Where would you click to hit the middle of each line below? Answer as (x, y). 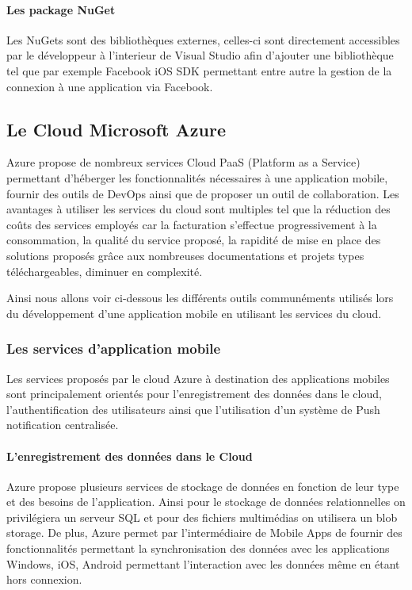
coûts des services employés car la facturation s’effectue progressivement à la (192, 224)
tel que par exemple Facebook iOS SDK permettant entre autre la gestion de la (199, 70)
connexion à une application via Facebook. (110, 86)
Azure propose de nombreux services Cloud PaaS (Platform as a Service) (183, 162)
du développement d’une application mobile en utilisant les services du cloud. (194, 313)
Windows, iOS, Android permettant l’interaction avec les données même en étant (203, 563)
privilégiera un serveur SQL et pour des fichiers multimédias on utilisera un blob (202, 517)
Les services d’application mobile (114, 349)
